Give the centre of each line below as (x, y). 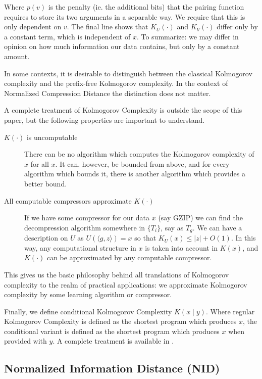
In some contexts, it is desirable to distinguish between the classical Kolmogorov (128, 73)
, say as (172, 227)
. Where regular (230, 311)
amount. (17, 56)
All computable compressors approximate (68, 200)
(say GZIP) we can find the (200, 218)
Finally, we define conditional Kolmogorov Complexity (88, 311)
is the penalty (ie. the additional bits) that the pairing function (146, 7)
